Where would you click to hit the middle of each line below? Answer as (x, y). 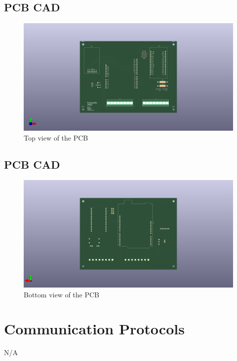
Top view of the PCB (56, 137)
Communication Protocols (94, 328)
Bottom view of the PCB (62, 294)
